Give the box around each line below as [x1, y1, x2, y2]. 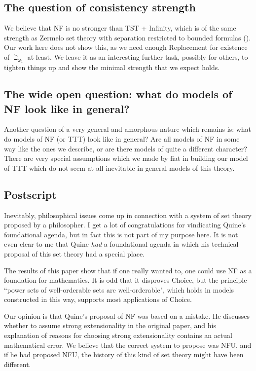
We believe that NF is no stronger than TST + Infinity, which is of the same [4, 23, 236, 33]
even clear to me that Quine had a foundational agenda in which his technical [4, 239, 239, 249]
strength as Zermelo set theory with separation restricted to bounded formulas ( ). [4, 32, 251, 42]
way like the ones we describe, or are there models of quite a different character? [4, 143, 247, 153]
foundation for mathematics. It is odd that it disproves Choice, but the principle [4, 275, 247, 285]
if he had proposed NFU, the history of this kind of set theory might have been [4, 349, 244, 360]
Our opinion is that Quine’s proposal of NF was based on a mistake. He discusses [4, 310, 250, 321]
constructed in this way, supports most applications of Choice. [4, 294, 192, 304]
